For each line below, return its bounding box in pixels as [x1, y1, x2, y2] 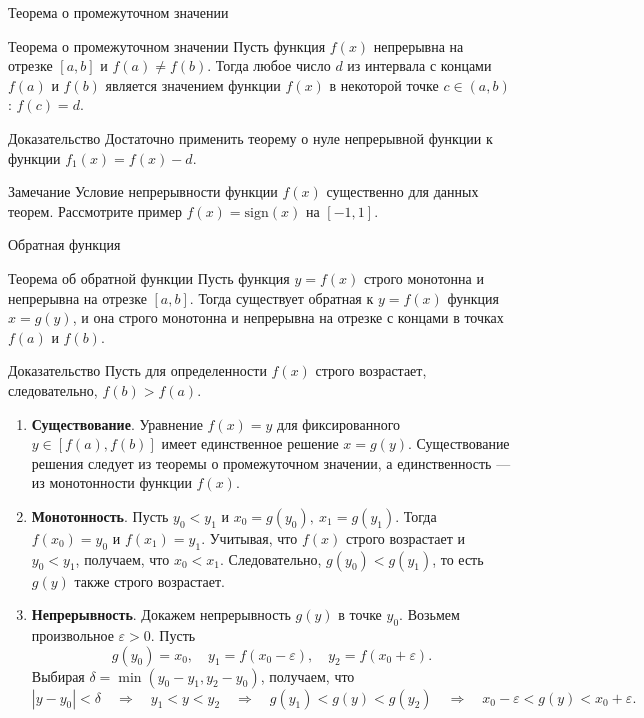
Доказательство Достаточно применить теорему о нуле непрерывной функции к [8, 127, 493, 148]
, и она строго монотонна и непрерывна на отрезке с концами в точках [72, 307, 504, 328]
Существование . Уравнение [31, 413, 203, 434]
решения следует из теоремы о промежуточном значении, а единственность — [31, 452, 511, 473]
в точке [338, 604, 382, 625]
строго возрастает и [345, 527, 465, 548]
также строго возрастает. [74, 570, 225, 591]
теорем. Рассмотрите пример [8, 200, 182, 221]
